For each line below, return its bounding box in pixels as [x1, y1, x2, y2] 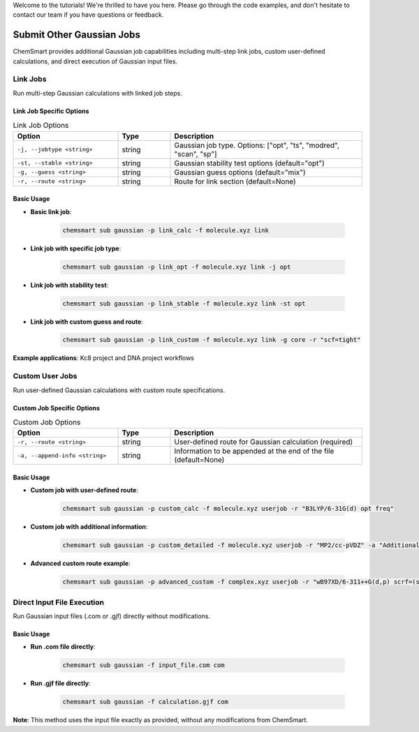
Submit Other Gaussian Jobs [13, 29, 141, 41]
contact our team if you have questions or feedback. [13, 10, 164, 19]
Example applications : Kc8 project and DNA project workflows [13, 354, 195, 362]
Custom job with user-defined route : [30, 486, 139, 495]
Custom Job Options [13, 417, 81, 427]
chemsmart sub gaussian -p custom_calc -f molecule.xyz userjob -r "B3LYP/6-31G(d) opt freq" [62, 505, 395, 513]
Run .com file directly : [30, 643, 96, 651]
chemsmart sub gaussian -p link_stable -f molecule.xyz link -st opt [62, 299, 306, 307]
